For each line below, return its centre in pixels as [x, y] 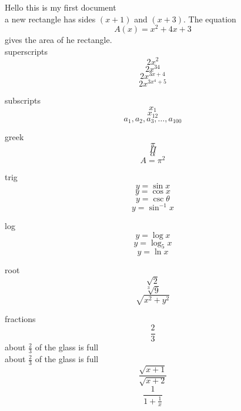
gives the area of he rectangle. [58, 40]
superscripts [26, 51]
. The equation [210, 19]
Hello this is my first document [61, 7]
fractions [20, 318]
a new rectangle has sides [50, 19]
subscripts [23, 100]
